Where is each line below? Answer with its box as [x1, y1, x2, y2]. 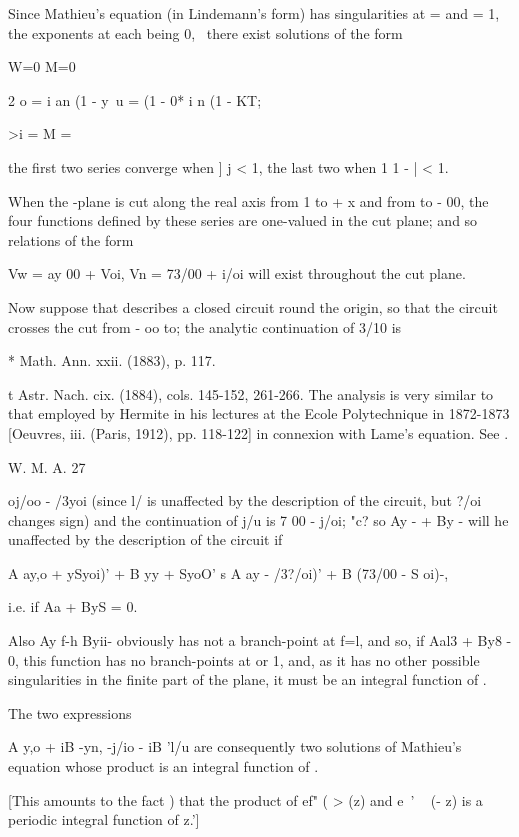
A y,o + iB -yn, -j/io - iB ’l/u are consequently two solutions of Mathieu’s [8, 736, 462, 757]
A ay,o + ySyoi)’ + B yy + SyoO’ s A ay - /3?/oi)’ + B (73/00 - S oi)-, [8, 562, 449, 583]
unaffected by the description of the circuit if [8, 529, 283, 550]
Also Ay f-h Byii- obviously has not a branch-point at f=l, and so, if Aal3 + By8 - [8, 630, 512, 651]
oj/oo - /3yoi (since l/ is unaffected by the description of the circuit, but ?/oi [8, 490, 482, 511]
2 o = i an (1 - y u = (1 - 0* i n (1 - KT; [8, 89, 262, 110]
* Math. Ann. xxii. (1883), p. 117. [8, 350, 216, 371]
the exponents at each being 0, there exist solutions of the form [8, 22, 403, 43]
